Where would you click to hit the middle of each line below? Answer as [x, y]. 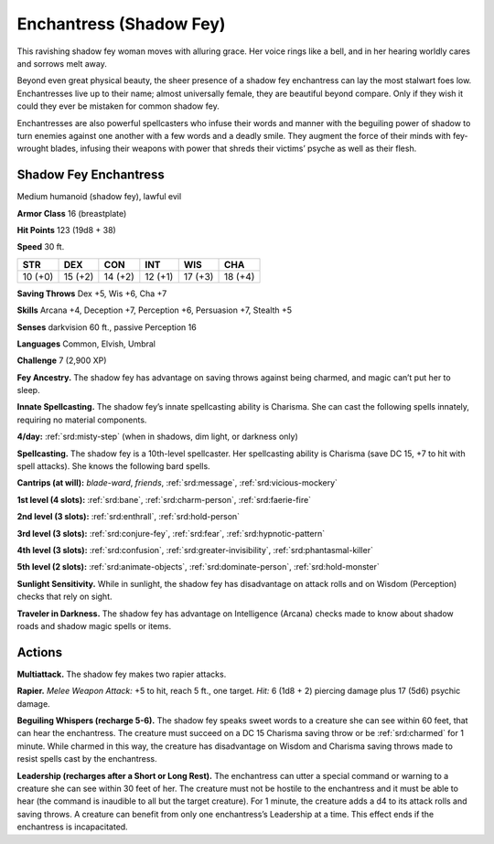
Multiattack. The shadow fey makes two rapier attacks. [122, 674]
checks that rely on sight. [65, 597]
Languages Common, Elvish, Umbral [86, 344]
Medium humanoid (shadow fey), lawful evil [99, 197]
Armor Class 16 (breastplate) [72, 213]
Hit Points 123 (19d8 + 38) [66, 230]
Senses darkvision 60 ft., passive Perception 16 [107, 327]
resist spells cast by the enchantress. [87, 759]
